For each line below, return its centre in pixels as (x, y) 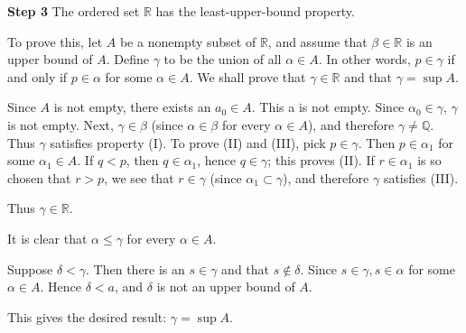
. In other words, (364, 59)
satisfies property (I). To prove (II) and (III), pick (188, 142)
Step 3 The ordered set (74, 11)
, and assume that (317, 41)
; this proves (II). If (321, 160)
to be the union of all (223, 59)
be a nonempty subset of (188, 41)
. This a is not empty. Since (328, 107)
